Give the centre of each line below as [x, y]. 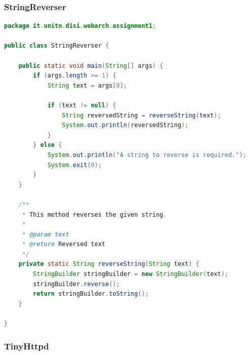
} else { [47, 145]
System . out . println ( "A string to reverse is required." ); [147, 155]
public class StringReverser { [57, 46]
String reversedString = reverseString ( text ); [141, 115]
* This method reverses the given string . [94, 214]
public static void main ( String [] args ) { [91, 66]
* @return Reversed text [64, 244]
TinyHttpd [27, 346]
